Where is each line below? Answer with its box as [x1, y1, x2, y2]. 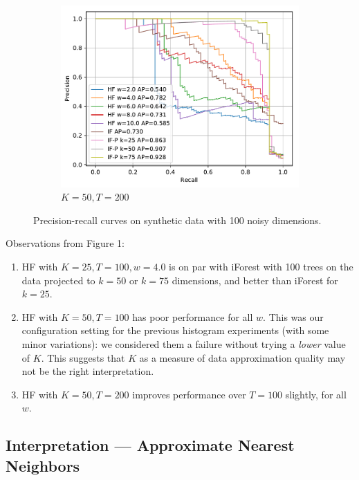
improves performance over [132, 387, 246, 401]
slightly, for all [285, 387, 347, 401]
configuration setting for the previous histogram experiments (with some [21, 323, 329, 338]
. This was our [263, 309, 324, 324]
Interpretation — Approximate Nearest [6, 434, 295, 456]
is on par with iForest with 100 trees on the [169, 259, 353, 273]
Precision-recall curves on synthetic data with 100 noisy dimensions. [33, 212, 322, 227]
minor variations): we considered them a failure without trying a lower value [21, 336, 346, 351]
